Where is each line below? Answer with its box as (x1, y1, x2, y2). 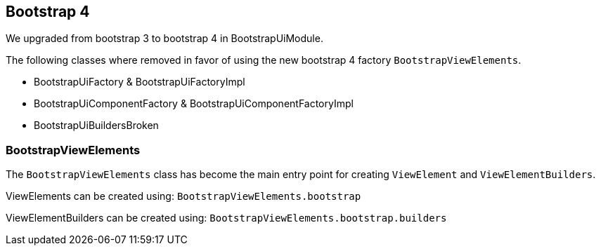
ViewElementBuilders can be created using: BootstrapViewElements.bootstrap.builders (6, 212, 447, 224)
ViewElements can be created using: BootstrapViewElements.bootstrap (6, 190, 361, 203)
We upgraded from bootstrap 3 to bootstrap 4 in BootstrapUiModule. (6, 32, 323, 45)
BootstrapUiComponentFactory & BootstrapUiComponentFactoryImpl (34, 97, 354, 110)
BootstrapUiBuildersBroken (34, 119, 159, 132)
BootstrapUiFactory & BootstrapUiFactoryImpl (34, 76, 245, 88)
